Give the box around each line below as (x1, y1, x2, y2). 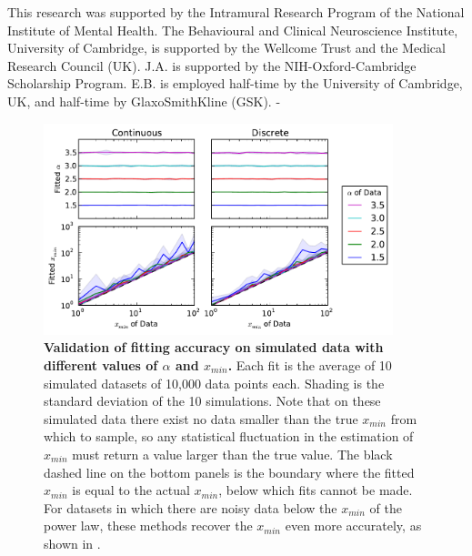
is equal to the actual (72, 480, 190, 500)
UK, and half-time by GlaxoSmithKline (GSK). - (7, 91, 281, 110)
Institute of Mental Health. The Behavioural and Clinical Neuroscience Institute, (7, 20, 458, 39)
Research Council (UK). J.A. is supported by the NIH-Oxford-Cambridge (7, 56, 417, 75)
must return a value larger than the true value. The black (72, 444, 393, 463)
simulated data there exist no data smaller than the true (44, 409, 358, 428)
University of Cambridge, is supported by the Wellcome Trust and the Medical (7, 38, 446, 57)
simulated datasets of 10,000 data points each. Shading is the (44, 373, 385, 392)
